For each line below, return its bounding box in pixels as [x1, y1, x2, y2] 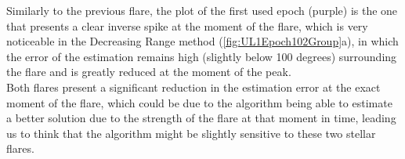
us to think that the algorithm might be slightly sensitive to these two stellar [6, 125, 376, 141]
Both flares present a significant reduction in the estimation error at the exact [6, 78, 381, 95]
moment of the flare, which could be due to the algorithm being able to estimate [6, 94, 392, 110]
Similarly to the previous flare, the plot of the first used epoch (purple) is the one [6, 2, 398, 18]
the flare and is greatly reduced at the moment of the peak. [6, 63, 291, 80]
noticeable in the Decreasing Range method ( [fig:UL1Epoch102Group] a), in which [6, 33, 399, 49]
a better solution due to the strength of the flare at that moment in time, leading [6, 110, 396, 126]
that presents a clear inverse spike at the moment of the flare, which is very [6, 17, 368, 34]
